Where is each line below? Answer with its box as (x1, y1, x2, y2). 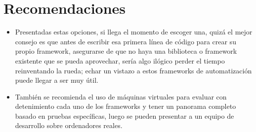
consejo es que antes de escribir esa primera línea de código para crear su (15, 36, 236, 46)
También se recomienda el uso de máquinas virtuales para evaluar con (15, 91, 227, 101)
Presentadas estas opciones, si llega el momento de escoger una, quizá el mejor (15, 27, 253, 37)
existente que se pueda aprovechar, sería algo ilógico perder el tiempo (15, 55, 225, 66)
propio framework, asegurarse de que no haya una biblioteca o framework (15, 46, 237, 56)
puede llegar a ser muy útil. (15, 75, 98, 85)
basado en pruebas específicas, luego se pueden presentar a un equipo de (15, 110, 234, 121)
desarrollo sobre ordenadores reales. (15, 120, 123, 131)
